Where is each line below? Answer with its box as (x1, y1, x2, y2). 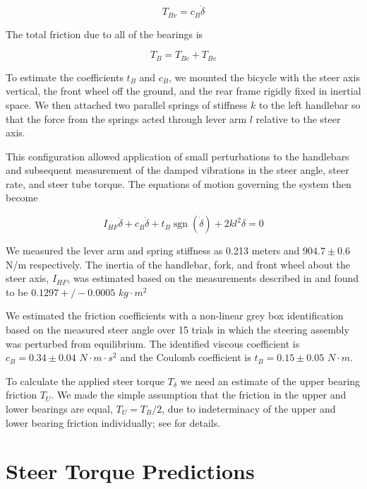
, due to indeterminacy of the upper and (162, 401, 336, 416)
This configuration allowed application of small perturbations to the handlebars (6, 148, 349, 163)
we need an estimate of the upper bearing (180, 373, 361, 388)
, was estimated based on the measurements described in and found (67, 271, 359, 285)
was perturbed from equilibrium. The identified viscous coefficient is (6, 336, 300, 350)
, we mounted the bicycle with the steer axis (169, 69, 360, 84)
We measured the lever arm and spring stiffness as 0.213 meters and (6, 243, 300, 258)
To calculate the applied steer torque (6, 373, 164, 388)
